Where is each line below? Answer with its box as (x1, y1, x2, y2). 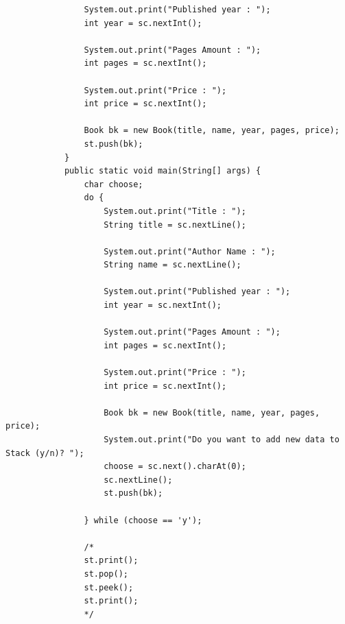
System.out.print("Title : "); (104, 206, 246, 216)
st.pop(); (84, 568, 128, 579)
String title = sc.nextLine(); (104, 219, 246, 230)
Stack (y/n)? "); (5, 448, 84, 458)
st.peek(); (84, 582, 134, 592)
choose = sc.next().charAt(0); (104, 461, 246, 472)
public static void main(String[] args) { (64, 166, 261, 176)
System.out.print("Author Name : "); (104, 246, 276, 256)
